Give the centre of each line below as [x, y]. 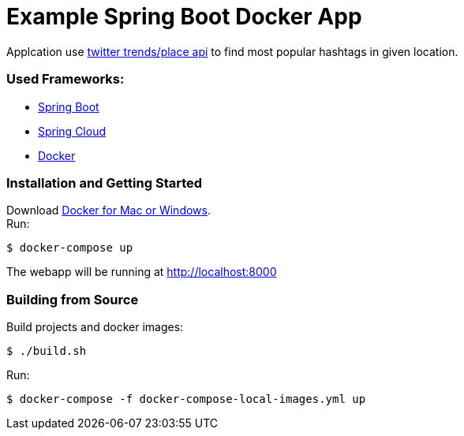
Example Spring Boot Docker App [184, 17]
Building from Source [73, 299]
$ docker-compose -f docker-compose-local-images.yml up [186, 399]
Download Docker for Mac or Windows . [109, 211]
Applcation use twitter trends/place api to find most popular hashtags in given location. [232, 51]
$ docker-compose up [70, 248]
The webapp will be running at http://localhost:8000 [142, 272]
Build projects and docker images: [95, 327]
